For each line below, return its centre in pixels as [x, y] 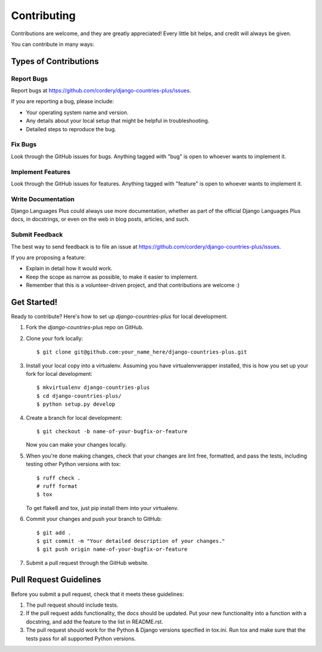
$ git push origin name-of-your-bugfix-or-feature [112, 549]
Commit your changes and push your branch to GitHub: [94, 519]
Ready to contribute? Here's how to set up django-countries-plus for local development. [119, 317]
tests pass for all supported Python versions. [81, 638]
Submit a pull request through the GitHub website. [87, 563]
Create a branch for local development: [74, 418]
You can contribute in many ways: [53, 44]
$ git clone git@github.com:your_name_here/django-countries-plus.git [142, 352]
